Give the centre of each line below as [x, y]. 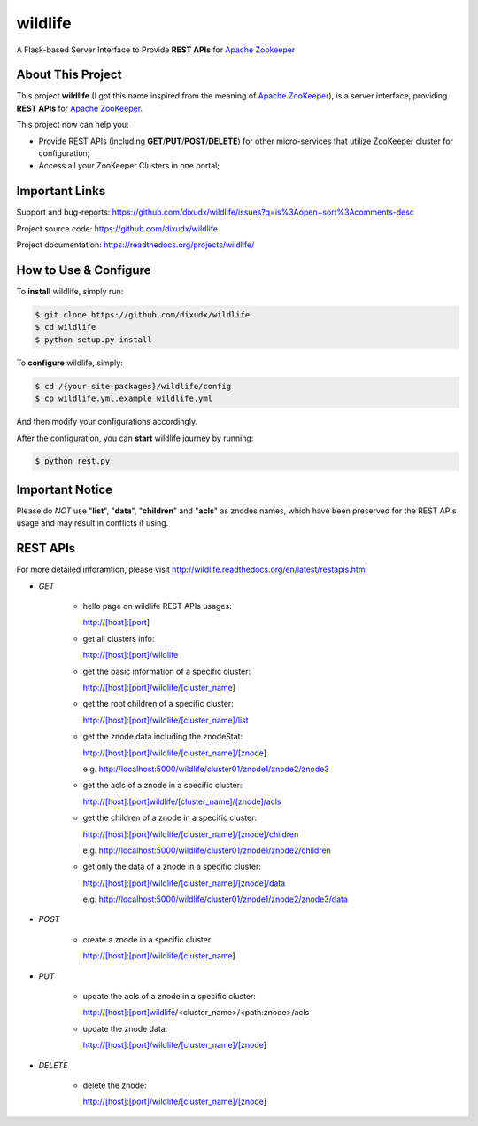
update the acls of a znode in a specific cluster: [170, 997]
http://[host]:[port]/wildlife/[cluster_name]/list [166, 720]
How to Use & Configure [84, 270]
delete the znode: [115, 1085]
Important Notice [64, 489]
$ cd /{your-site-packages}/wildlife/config [133, 386]
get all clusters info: [119, 638]
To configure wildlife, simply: [69, 363]
